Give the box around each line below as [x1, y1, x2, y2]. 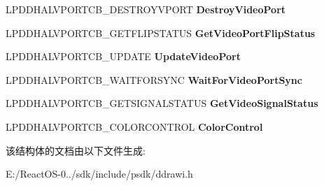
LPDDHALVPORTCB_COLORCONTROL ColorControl [6, 119, 263, 134]
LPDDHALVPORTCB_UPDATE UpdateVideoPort [6, 49, 241, 64]
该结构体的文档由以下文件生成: [6, 143, 146, 157]
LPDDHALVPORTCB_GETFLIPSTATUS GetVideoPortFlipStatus [6, 25, 316, 40]
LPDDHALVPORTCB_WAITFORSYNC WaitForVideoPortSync [6, 72, 302, 87]
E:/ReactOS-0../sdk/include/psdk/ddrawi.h [6, 166, 193, 181]
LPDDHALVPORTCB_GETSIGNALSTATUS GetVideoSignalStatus [6, 96, 318, 110]
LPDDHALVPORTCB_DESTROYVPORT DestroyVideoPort [6, 2, 286, 16]
